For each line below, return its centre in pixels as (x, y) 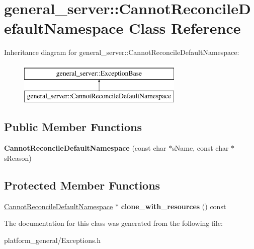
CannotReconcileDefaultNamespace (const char (85, 148)
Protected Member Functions (82, 185)
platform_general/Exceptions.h (53, 240)
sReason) (18, 158)
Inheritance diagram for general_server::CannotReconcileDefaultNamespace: (122, 52)
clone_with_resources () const (174, 206)
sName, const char (200, 148)
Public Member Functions (73, 127)
